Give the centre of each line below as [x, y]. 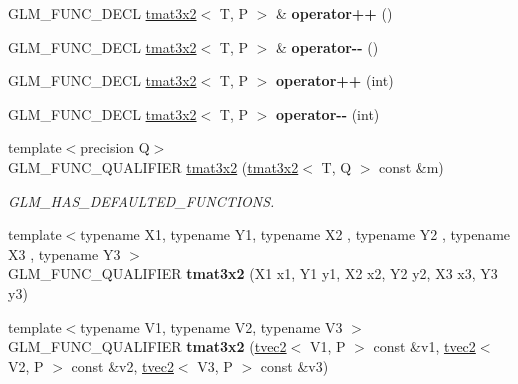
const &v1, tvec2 [424, 346]
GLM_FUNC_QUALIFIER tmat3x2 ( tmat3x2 [153, 166]
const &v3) [294, 365]
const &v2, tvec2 [122, 365]
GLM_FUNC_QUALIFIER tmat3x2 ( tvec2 [147, 346]
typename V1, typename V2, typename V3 [211, 326]
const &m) [411, 166]
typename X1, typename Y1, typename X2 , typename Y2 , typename [295, 234]
